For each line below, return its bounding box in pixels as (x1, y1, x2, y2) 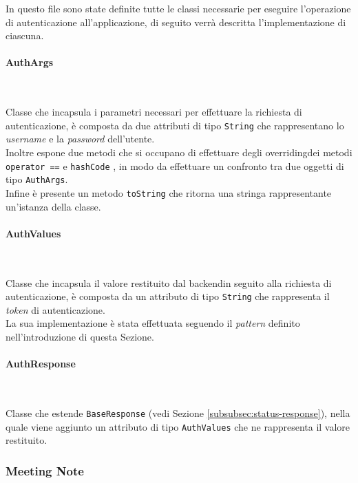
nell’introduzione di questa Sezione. (6, 330, 154, 343)
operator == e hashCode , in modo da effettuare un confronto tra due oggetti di (6, 158, 344, 173)
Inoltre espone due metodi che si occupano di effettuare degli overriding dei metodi (6, 145, 352, 160)
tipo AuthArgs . (6, 172, 68, 186)
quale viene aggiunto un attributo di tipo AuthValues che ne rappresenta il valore (6, 419, 350, 433)
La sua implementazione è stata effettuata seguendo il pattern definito (6, 316, 300, 330)
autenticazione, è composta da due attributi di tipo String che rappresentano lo (6, 118, 344, 132)
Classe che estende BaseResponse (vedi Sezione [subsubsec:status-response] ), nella (6, 405, 350, 420)
